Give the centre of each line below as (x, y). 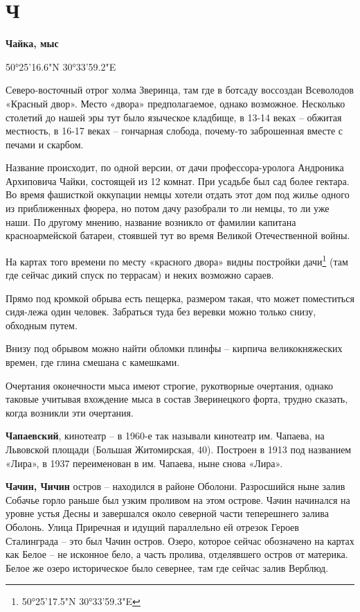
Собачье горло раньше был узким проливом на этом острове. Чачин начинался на (178, 499)
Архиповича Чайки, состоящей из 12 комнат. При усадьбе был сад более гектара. (178, 181)
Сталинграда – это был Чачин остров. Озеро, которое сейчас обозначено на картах (180, 540)
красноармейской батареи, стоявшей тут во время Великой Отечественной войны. (178, 235)
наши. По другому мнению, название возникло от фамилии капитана (151, 221)
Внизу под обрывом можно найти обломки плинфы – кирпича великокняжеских (174, 348)
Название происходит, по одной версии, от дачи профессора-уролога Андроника (175, 167)
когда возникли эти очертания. (70, 412)
